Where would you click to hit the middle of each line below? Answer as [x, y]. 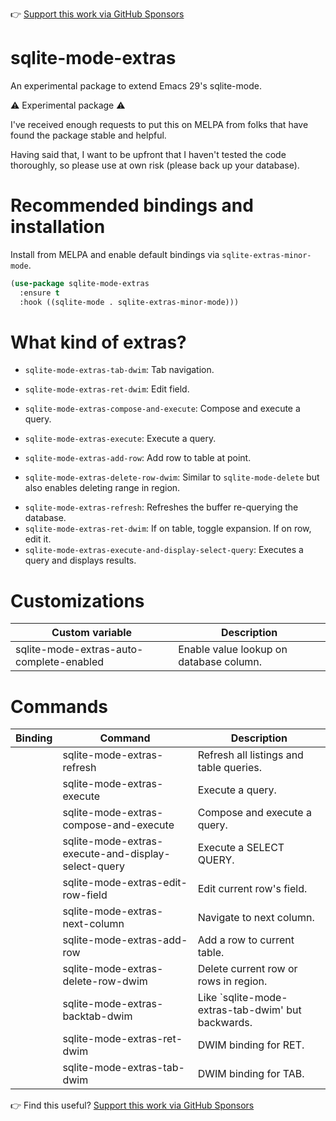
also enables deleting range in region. [102, 488]
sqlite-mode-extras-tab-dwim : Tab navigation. [119, 370]
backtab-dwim [97, 1016]
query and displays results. [80, 560]
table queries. [230, 768]
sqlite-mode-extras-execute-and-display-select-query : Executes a [164, 550]
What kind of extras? [98, 342]
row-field [85, 895]
